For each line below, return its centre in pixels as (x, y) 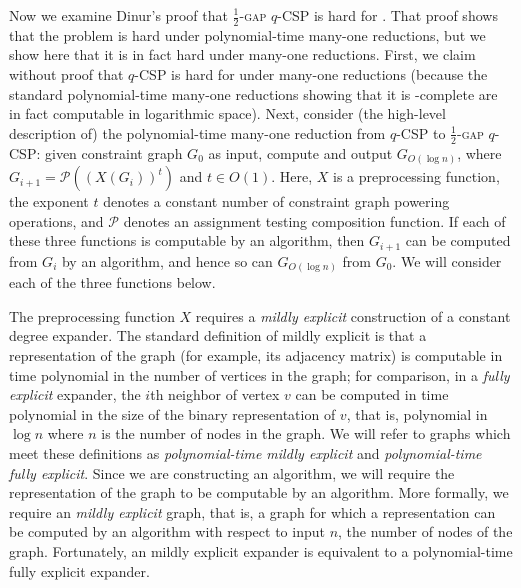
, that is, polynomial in (417, 413)
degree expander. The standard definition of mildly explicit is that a (218, 335)
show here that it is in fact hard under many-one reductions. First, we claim (242, 54)
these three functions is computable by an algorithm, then (187, 240)
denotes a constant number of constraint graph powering (276, 201)
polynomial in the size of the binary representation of (172, 413)
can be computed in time (372, 394)
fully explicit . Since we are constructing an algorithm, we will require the (232, 472)
